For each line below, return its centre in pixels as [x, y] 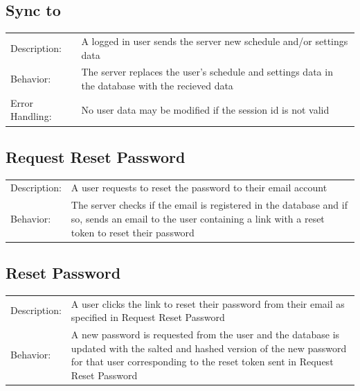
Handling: [31, 116]
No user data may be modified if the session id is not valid [205, 109]
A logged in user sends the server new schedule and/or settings [215, 41]
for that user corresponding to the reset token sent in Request [202, 362]
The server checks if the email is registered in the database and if [209, 205]
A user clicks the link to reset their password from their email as [208, 303]
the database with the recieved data [157, 85]
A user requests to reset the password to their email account [199, 188]
